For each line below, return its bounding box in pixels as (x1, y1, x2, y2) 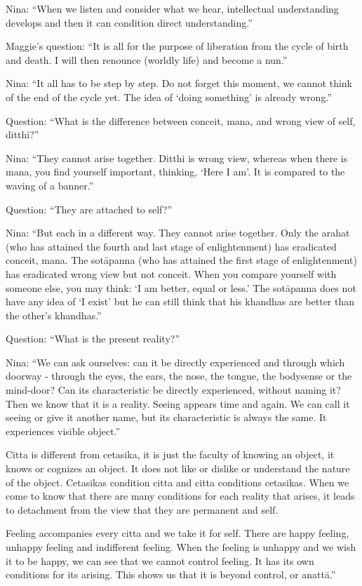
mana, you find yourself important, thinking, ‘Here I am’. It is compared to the (6, 164, 345, 179)
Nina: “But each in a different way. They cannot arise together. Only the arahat (6, 225, 350, 240)
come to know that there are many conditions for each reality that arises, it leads (6, 488, 355, 503)
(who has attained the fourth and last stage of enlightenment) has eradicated (6, 239, 337, 253)
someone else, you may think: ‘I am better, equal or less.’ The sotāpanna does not (6, 280, 356, 295)
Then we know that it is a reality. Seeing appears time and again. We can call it (6, 396, 350, 411)
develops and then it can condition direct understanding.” (6, 15, 253, 29)
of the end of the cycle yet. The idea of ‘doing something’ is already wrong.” (6, 89, 332, 104)
